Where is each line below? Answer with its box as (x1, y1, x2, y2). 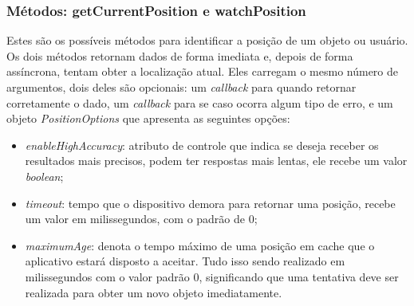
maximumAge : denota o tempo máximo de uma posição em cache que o (25, 237, 375, 253)
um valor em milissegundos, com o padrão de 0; (25, 210, 258, 227)
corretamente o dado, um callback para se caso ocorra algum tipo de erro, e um (6, 94, 393, 111)
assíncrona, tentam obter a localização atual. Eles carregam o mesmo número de (6, 63, 399, 80)
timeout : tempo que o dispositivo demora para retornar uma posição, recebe (25, 194, 396, 211)
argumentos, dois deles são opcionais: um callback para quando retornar (6, 79, 357, 95)
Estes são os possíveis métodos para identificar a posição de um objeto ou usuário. (6, 32, 408, 49)
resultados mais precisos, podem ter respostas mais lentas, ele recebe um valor (25, 152, 408, 169)
